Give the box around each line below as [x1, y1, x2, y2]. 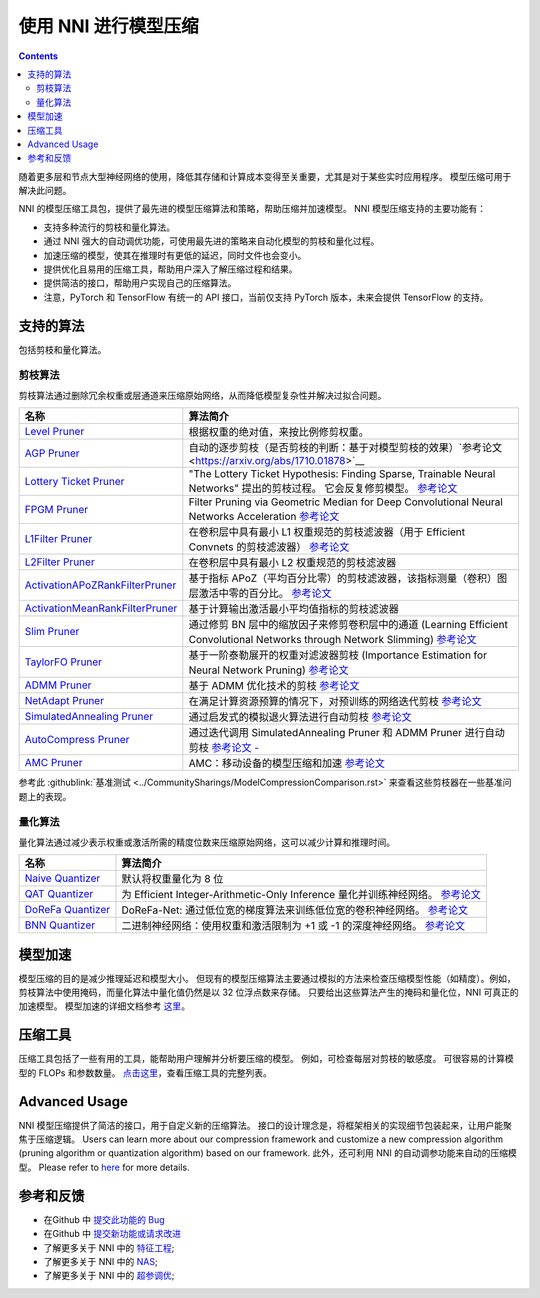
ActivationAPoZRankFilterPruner [24, 578, 177, 592]
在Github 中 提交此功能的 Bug [43, 1213, 165, 1225]
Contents [18, 50, 59, 62]
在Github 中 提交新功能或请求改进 [43, 1228, 182, 1240]
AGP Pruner [24, 446, 80, 460]
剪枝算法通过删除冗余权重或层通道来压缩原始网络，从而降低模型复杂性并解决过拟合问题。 [18, 389, 387, 401]
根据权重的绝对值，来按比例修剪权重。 [188, 425, 369, 439]
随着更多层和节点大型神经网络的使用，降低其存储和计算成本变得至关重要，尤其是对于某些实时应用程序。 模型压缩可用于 [18, 170, 512, 182]
